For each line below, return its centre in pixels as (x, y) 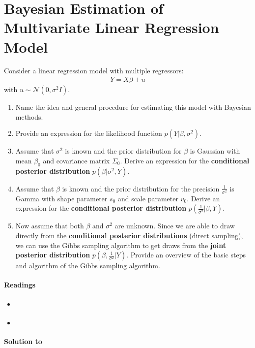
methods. (29, 116)
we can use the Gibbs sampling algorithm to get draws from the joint (121, 245)
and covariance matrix (76, 160)
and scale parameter (148, 198)
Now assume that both (50, 226)
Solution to (23, 341)
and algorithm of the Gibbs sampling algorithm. (88, 266)
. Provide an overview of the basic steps (186, 255)
